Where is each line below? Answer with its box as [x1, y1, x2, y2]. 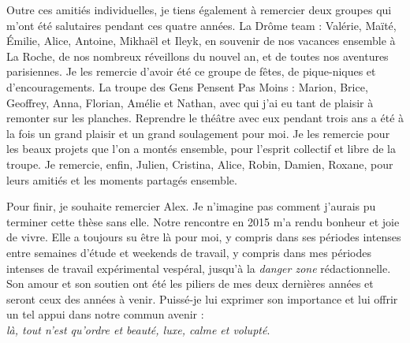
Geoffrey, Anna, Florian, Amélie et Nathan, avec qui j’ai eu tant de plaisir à [6, 94, 374, 110]
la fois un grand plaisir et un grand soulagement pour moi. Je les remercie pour [6, 125, 390, 141]
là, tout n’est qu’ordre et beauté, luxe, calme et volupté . [6, 321, 270, 337]
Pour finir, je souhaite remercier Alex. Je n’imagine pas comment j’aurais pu [6, 198, 376, 214]
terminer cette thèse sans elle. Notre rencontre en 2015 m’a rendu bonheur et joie [6, 213, 400, 229]
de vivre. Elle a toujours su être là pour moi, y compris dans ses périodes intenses [6, 229, 401, 245]
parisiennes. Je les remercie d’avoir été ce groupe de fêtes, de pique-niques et [6, 63, 376, 80]
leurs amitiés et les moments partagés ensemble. [6, 171, 237, 188]
